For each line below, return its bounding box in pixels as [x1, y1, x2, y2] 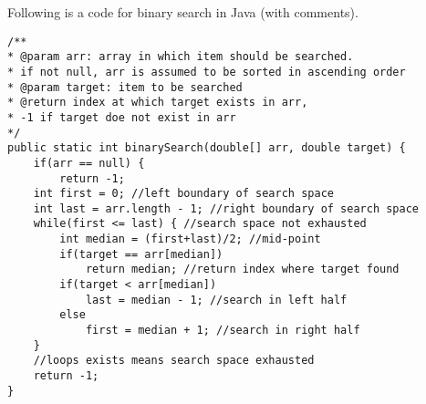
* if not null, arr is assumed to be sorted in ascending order [7, 65, 406, 78]
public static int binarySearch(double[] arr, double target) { [7, 141, 406, 155]
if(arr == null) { [33, 156, 145, 170]
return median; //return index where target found [85, 263, 400, 276]
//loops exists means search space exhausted [33, 354, 315, 368]
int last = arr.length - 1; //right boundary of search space [33, 202, 420, 215]
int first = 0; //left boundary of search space [33, 187, 334, 201]
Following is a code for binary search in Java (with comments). [7, 3, 358, 21]
